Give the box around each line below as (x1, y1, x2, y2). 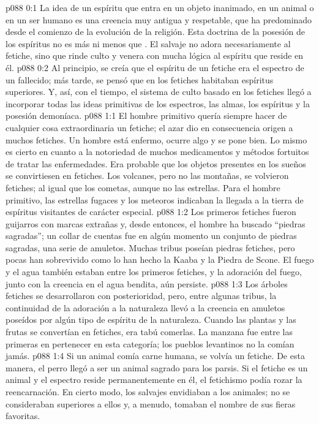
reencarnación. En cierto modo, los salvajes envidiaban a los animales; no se (6, 385, 290, 398)
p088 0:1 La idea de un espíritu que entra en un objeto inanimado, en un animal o (6, 1, 314, 13)
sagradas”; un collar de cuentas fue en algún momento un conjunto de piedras (6, 229, 297, 242)
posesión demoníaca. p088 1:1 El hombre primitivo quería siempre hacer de (6, 109, 287, 122)
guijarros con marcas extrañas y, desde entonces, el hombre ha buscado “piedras (6, 217, 306, 230)
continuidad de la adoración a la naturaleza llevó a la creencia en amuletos (6, 301, 285, 314)
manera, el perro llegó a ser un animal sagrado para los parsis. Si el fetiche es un (6, 361, 308, 374)
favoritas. (6, 409, 40, 422)
